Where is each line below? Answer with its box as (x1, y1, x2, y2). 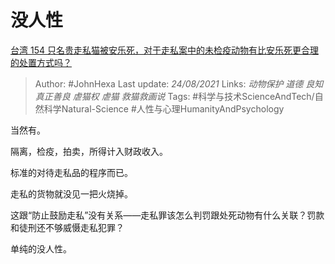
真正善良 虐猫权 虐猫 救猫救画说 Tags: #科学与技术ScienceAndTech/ (34, 90, 315, 102)
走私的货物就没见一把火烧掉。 (10, 187, 133, 200)
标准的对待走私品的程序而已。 (10, 166, 133, 178)
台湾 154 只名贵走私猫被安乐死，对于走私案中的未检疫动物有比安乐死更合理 (10, 44, 319, 56)
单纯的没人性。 (10, 242, 72, 255)
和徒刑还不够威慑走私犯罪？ (10, 221, 125, 233)
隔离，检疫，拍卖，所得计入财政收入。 (10, 145, 168, 157)
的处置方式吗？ (10, 56, 72, 68)
